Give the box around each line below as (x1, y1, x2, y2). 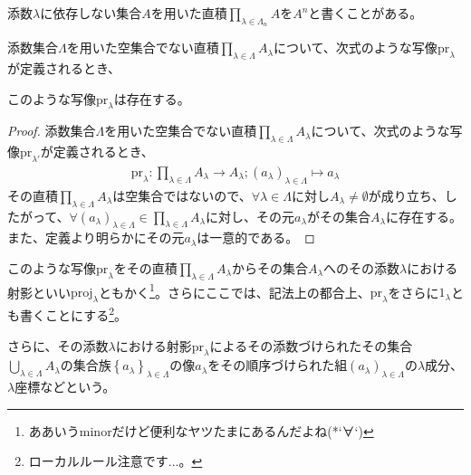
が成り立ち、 (368, 185, 445, 204)
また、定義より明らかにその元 (7, 228, 185, 247)
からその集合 (232, 259, 309, 277)
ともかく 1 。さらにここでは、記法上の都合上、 (99, 280, 370, 301)
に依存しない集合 (40, 4, 142, 22)
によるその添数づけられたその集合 (209, 336, 413, 355)
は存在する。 (113, 89, 190, 108)
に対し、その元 (206, 206, 295, 225)
